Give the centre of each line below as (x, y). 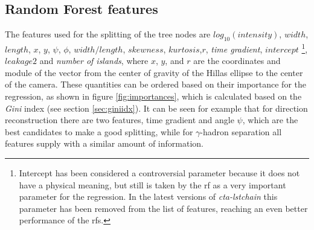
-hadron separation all (241, 131)
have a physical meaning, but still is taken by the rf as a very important (152, 184)
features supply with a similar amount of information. (104, 143)
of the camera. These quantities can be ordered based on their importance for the (155, 84)
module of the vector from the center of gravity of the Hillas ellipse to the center (154, 72)
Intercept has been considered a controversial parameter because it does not (159, 173)
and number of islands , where (94, 61)
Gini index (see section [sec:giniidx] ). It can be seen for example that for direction (156, 108)
